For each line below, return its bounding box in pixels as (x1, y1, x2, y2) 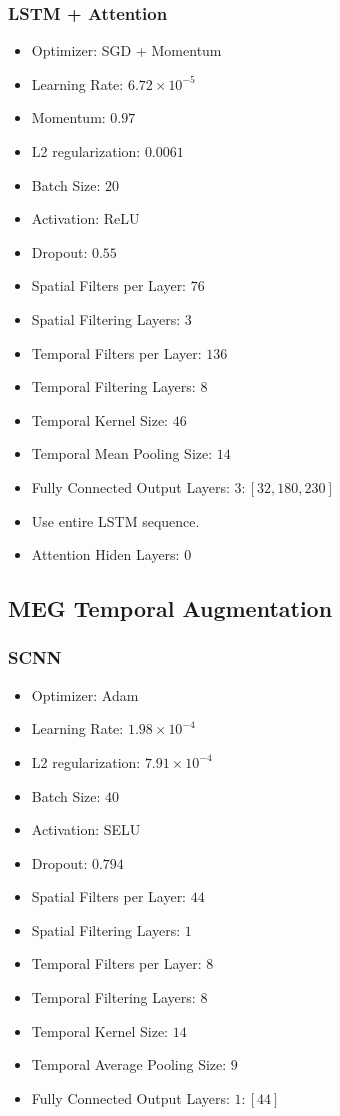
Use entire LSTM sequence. (31, 510, 200, 531)
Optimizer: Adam (31, 684, 139, 705)
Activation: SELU (31, 819, 141, 840)
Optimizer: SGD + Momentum (31, 40, 222, 61)
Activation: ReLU (31, 208, 140, 229)
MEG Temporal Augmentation (8, 593, 333, 624)
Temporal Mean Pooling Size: (31, 443, 213, 464)
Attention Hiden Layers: (31, 544, 180, 565)
